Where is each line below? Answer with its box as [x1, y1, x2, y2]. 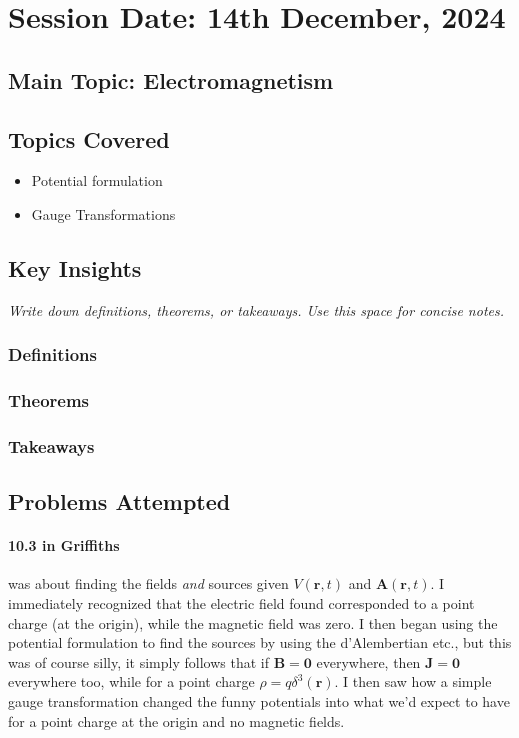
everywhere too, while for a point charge [8, 671, 255, 692]
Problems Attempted [8, 486, 231, 517]
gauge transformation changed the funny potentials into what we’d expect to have [8, 691, 510, 712]
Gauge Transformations [31, 203, 176, 224]
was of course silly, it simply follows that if [8, 651, 269, 672]
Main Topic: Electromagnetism [8, 64, 334, 95]
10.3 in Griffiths [8, 535, 120, 556]
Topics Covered [8, 123, 170, 154]
